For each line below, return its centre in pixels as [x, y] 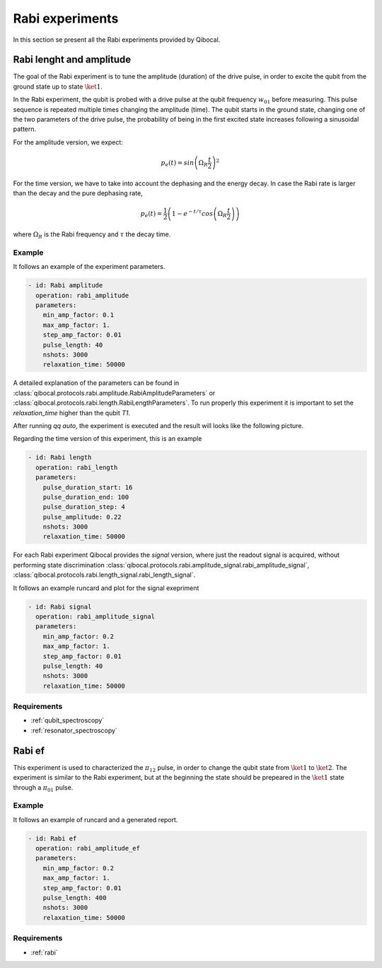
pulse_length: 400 [75, 898]
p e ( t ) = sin [178, 163]
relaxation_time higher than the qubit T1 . [72, 413]
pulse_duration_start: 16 [88, 487]
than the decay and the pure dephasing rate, [78, 193]
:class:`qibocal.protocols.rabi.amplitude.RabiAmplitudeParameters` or [114, 393]
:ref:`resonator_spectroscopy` [74, 730]
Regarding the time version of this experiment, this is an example [108, 439]
